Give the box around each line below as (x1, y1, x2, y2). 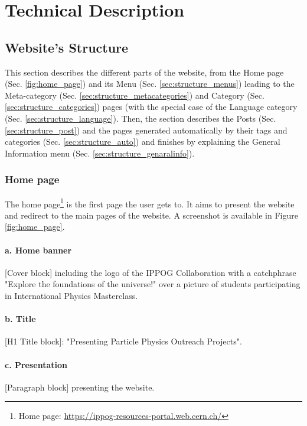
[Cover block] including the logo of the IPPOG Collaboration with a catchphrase (5, 266, 296, 278)
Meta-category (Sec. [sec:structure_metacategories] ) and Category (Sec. (5, 89, 264, 101)
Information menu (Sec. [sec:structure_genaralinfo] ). (5, 147, 195, 159)
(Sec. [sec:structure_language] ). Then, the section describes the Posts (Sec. (5, 112, 276, 124)
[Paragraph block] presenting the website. (5, 381, 155, 393)
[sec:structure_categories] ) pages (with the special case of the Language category (5, 100, 298, 113)
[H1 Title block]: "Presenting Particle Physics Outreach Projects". (5, 335, 242, 347)
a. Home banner (5, 243, 72, 256)
